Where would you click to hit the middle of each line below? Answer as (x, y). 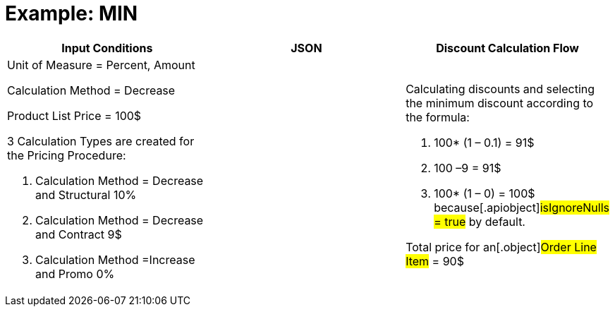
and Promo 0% (75, 274)
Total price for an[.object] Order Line (501, 247)
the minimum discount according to (500, 103)
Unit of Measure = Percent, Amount (101, 65)
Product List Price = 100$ (74, 115)
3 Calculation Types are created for (101, 141)
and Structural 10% (86, 194)
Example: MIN (72, 13)
